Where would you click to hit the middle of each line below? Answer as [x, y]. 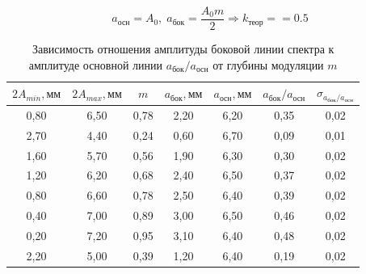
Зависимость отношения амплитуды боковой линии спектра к [183, 49]
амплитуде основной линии [96, 64]
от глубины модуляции [268, 64]
